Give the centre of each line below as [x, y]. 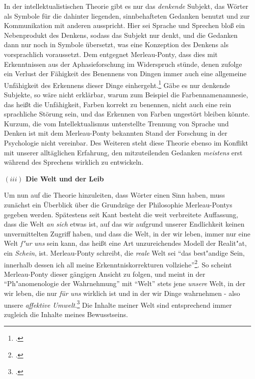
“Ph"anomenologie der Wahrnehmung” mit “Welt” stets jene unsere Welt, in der [125, 283]
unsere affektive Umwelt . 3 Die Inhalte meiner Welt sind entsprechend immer [118, 304]
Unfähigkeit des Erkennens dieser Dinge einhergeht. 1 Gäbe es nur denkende [117, 84]
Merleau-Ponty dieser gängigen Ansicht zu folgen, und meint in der [105, 274]
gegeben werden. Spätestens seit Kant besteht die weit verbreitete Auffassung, [121, 214]
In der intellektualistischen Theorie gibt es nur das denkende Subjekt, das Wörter [126, 6]
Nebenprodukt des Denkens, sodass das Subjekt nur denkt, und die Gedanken [121, 35]
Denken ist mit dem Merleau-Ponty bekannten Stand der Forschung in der [116, 133]
